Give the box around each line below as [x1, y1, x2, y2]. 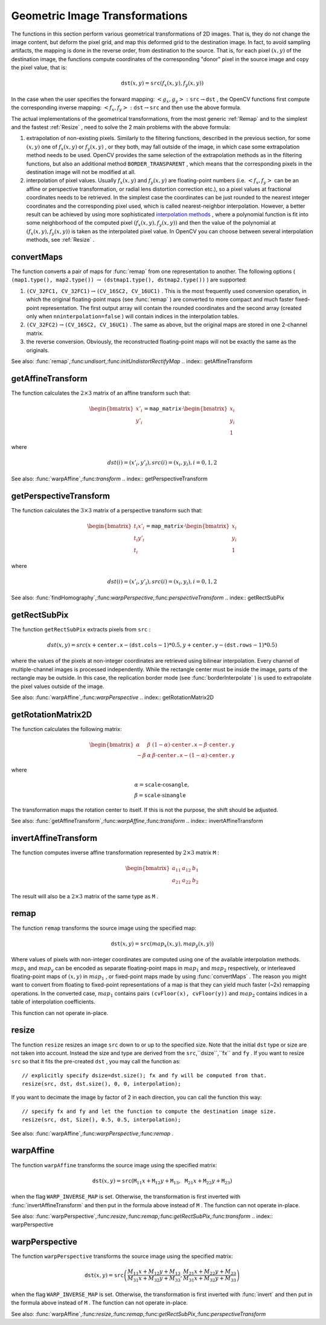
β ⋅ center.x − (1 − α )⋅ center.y [152, 752, 235, 759]
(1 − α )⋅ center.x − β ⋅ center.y [152, 741, 235, 749]
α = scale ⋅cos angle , [134, 781, 190, 788]
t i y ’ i [133, 535, 145, 543]
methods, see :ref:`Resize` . [26, 236, 95, 243]
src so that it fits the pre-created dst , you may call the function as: [11, 1058, 181, 1065]
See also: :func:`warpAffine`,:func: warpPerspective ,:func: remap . [11, 1130, 174, 1137]
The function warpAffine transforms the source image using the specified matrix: [11, 1161, 217, 1169]
